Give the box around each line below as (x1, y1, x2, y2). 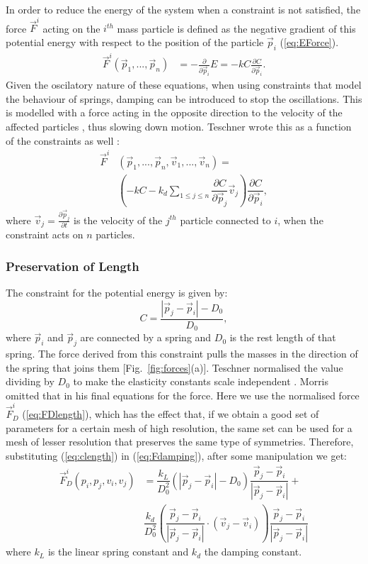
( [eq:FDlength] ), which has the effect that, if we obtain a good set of (22, 407, 319, 421)
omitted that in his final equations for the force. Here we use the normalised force (6, 387, 360, 402)
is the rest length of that (229, 330, 336, 345)
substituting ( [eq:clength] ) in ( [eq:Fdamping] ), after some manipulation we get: (6, 448, 347, 463)
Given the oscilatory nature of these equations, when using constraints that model (6, 77, 362, 92)
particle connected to (180, 212, 271, 227)
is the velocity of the (74, 212, 163, 227)
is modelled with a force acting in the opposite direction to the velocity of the (6, 105, 343, 120)
